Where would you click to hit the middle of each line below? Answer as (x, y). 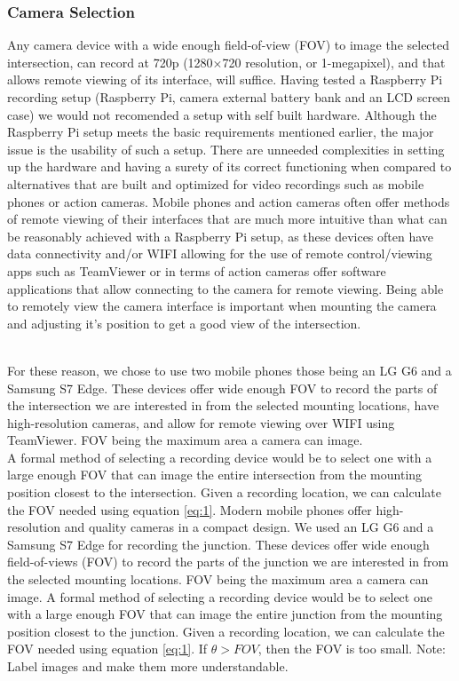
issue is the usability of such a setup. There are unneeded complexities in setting (226, 149)
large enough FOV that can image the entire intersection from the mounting (215, 475)
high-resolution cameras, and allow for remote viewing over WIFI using (201, 422)
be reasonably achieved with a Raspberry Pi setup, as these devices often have (221, 236)
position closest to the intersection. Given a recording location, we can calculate (224, 492)
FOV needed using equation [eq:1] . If (107, 649)
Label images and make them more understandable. (148, 666)
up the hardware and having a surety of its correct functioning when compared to (229, 166)
